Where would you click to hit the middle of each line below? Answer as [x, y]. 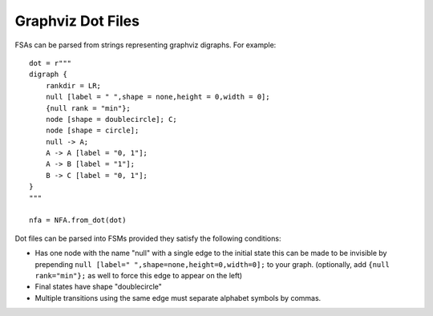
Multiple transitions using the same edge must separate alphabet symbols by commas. [178, 298]
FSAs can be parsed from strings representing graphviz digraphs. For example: [146, 45]
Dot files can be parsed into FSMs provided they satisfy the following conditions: [148, 238]
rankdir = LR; [73, 85]
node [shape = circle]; [92, 131]
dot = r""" [51, 63]
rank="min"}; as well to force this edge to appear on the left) [139, 275]
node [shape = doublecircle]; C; [111, 119]
